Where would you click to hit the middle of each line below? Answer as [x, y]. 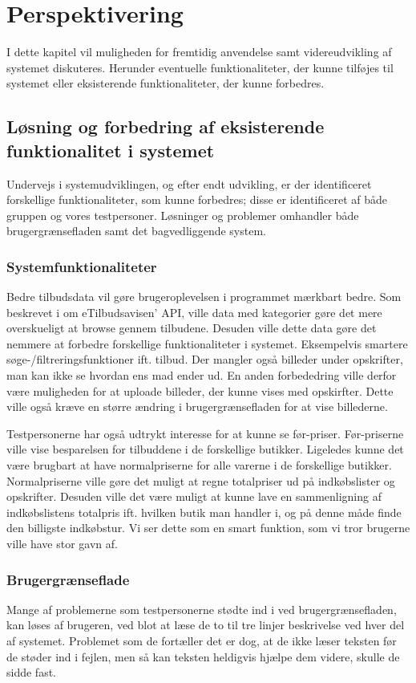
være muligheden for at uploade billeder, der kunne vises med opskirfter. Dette [200, 390]
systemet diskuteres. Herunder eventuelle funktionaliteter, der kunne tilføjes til [200, 67]
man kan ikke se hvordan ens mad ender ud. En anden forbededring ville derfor [202, 375]
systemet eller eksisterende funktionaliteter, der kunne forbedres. [166, 83]
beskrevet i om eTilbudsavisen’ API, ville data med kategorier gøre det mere [194, 312]
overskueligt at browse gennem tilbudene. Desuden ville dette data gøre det [192, 328]
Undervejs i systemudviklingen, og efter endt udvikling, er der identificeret [189, 183]
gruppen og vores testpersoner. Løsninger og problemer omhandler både [183, 215]
